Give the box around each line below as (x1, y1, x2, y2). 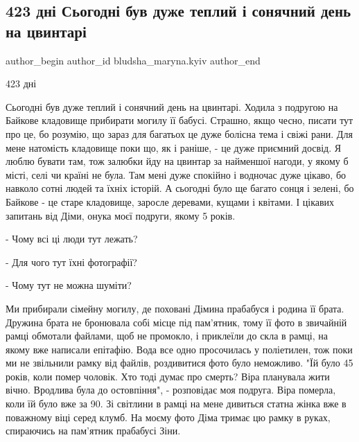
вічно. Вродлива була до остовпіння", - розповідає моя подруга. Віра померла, (6, 382, 336, 397)
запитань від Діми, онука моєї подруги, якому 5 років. (6, 208, 236, 222)
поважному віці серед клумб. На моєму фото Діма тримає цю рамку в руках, (6, 409, 331, 424)
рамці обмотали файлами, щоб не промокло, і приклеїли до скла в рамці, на (6, 328, 329, 343)
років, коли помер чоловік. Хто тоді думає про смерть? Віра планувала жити (6, 369, 330, 383)
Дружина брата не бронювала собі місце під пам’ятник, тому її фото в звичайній (6, 315, 347, 329)
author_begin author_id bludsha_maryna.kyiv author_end (6, 53, 261, 67)
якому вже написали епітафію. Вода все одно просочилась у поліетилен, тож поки (6, 342, 353, 356)
